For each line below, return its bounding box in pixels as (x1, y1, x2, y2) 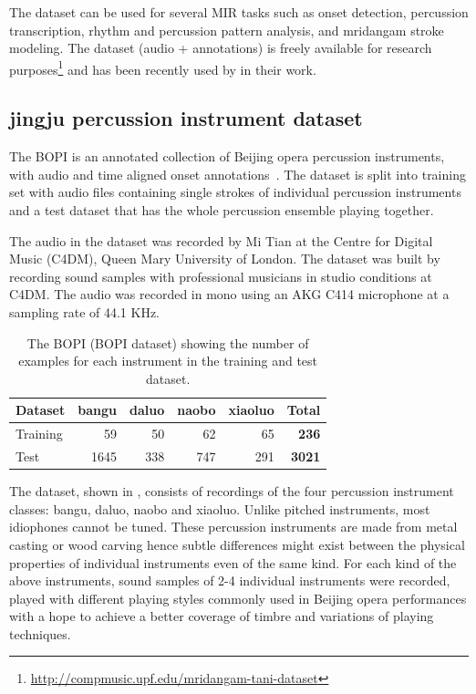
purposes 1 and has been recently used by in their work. (9, 57, 316, 78)
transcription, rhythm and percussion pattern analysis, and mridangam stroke (9, 20, 444, 39)
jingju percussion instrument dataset (9, 104, 363, 132)
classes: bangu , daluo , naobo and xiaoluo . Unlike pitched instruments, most (9, 499, 430, 518)
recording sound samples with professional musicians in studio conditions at (9, 266, 432, 285)
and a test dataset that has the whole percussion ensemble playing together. (9, 201, 434, 220)
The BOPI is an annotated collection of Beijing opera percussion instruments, (9, 147, 445, 166)
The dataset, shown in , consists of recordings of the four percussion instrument (9, 482, 454, 501)
